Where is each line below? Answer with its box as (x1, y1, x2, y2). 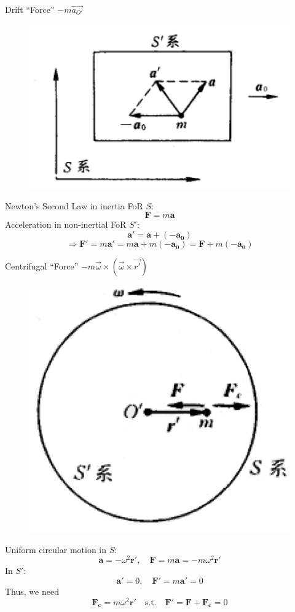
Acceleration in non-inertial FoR (5, 218, 127, 231)
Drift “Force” (5, 3, 55, 15)
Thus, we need (5, 584, 59, 597)
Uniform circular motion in (5, 543, 107, 556)
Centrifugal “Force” (5, 260, 79, 273)
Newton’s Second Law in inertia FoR (5, 199, 143, 212)
